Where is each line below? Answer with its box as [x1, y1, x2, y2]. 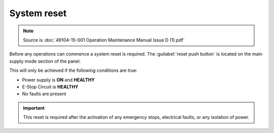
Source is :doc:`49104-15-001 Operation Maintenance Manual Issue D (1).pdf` [23, 37, 185, 43]
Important [23, 105, 45, 111]
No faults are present [22, 91, 66, 97]
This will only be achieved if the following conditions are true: [9, 67, 138, 73]
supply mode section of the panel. [9, 58, 81, 64]
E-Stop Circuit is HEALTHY [22, 83, 79, 90]
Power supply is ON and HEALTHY [22, 76, 95, 83]
